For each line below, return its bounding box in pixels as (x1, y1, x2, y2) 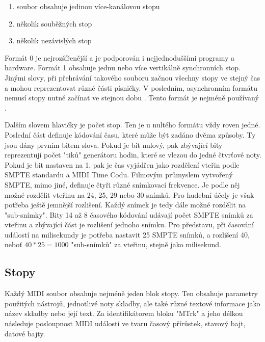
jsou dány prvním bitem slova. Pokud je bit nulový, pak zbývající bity (5, 139, 223, 150)
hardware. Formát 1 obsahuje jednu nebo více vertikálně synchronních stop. (5, 62, 241, 73)
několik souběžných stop (16, 18, 92, 29)
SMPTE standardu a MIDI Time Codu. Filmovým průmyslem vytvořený (5, 169, 233, 180)
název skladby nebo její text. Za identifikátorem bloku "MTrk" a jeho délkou (5, 308, 243, 319)
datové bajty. (5, 328, 45, 338)
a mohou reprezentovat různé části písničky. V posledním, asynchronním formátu (5, 82, 257, 93)
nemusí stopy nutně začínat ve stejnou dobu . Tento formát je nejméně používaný (5, 92, 259, 103)
